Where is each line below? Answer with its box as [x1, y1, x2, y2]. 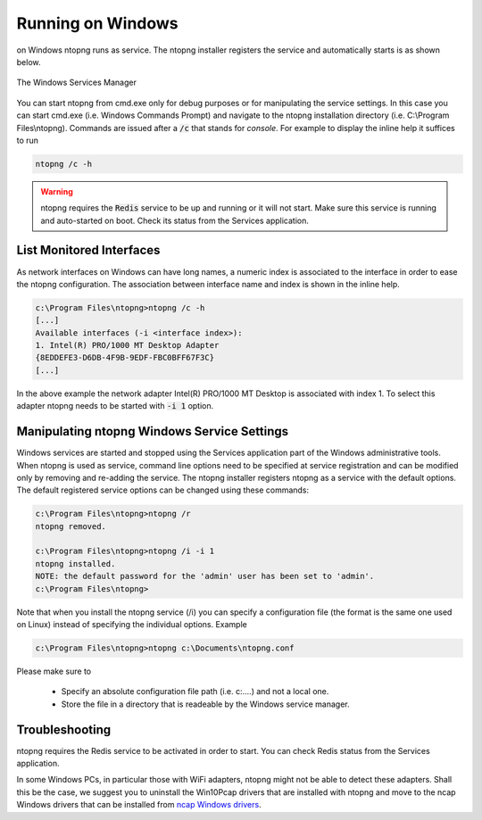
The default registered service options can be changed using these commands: [16, 485, 310, 495]
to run [16, 135, 39, 145]
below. [16, 56, 41, 67]
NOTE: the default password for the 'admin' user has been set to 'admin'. [35, 571, 375, 582]
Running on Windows [16, 13, 179, 33]
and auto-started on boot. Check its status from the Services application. [40, 215, 310, 226]
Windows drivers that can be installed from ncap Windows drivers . [16, 799, 262, 810]
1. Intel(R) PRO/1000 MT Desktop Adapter [35, 340, 220, 351]
